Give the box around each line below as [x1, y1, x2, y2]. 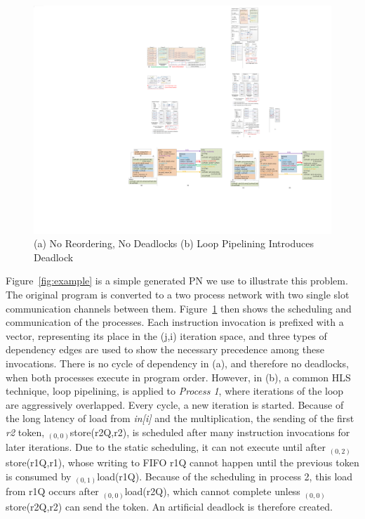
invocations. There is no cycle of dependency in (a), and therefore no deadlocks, [6, 355, 349, 370]
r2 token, [6, 424, 45, 439]
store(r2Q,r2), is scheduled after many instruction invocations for [69, 424, 350, 439]
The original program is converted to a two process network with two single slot [6, 287, 350, 301]
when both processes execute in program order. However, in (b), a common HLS [6, 369, 351, 384]
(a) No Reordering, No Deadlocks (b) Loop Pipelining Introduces [34, 236, 314, 251]
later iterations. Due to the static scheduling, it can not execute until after [6, 440, 326, 454]
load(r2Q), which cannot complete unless [124, 484, 300, 499]
